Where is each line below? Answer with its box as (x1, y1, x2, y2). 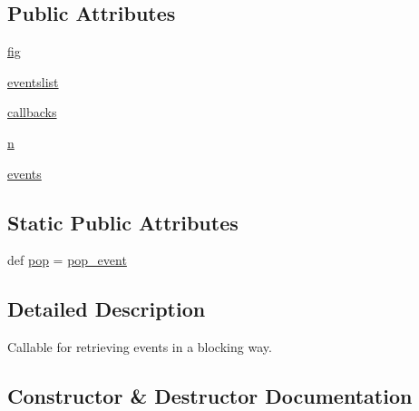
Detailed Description (7, 295, 206, 323)
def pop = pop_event (7, 250, 127, 269)
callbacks (7, 103, 57, 122)
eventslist (7, 72, 59, 91)
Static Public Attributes (7, 208, 239, 236)
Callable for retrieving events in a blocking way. (7, 338, 272, 357)
